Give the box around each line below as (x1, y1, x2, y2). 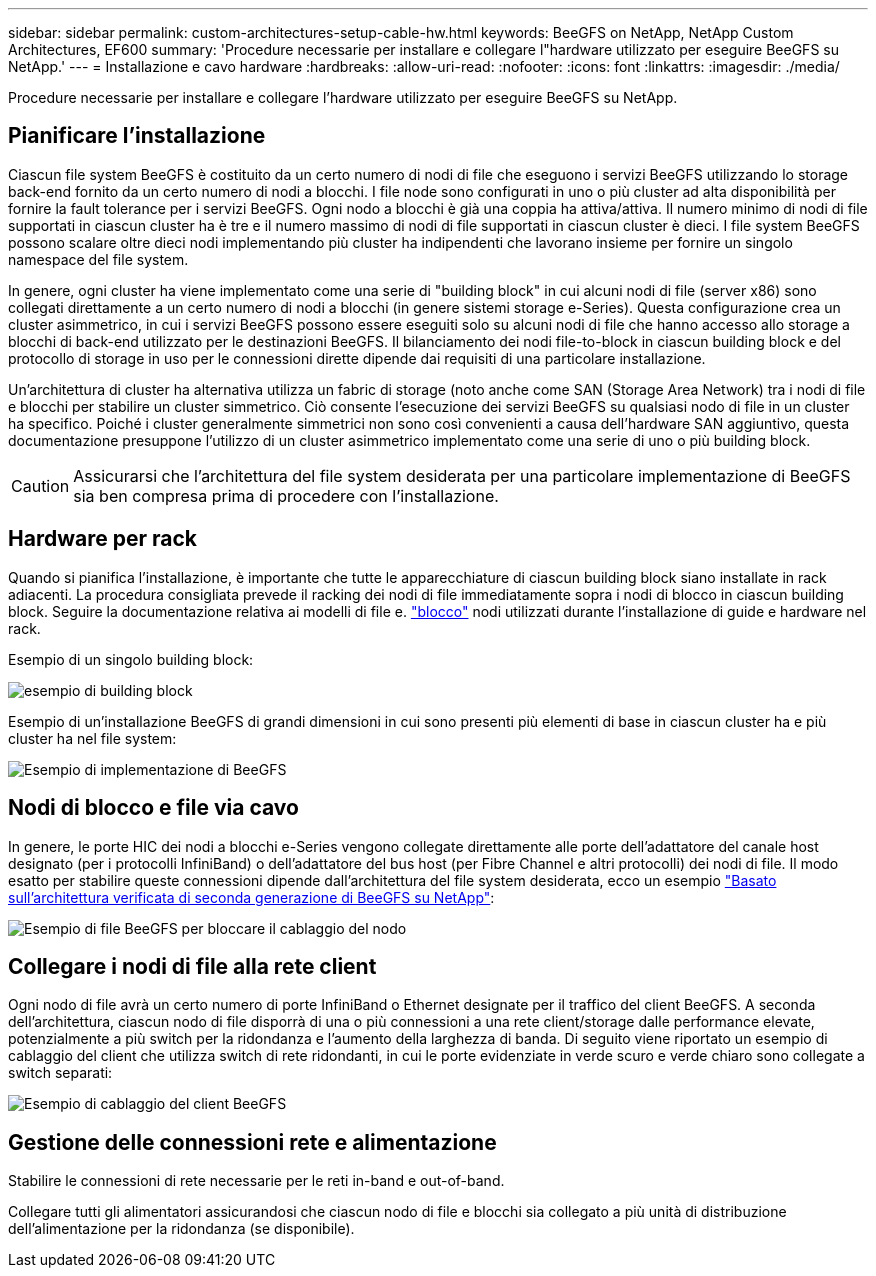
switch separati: (8, 1064, 113, 1082)
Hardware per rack (8, 526, 197, 552)
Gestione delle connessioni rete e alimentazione (8, 1129, 497, 1155)
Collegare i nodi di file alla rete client (8, 953, 377, 979)
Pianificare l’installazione (8, 123, 266, 149)
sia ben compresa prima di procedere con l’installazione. (73, 485, 499, 506)
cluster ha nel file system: (8, 729, 177, 747)
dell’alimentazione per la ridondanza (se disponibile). (8, 1220, 355, 1238)
